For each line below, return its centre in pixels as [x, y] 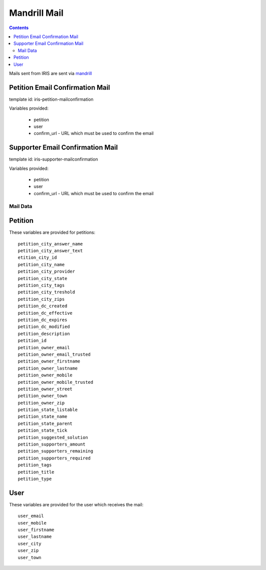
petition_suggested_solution [53, 437]
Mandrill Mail [36, 13]
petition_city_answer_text [50, 251]
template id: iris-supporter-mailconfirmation [54, 159]
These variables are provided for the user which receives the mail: [76, 504]
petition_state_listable [48, 410]
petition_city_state [43, 278]
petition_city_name [41, 265]
